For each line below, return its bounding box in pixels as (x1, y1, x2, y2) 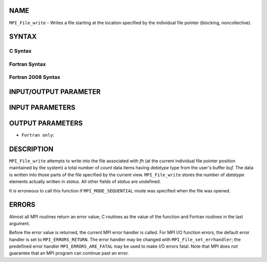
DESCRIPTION (9, 145, 54, 153)
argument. (9, 220, 31, 226)
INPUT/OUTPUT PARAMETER (9, 88, 101, 96)
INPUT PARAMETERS (9, 104, 76, 112)
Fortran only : (21, 132, 54, 138)
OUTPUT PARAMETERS (9, 119, 83, 128)
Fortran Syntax (9, 61, 46, 68)
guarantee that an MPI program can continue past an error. (9, 250, 129, 256)
